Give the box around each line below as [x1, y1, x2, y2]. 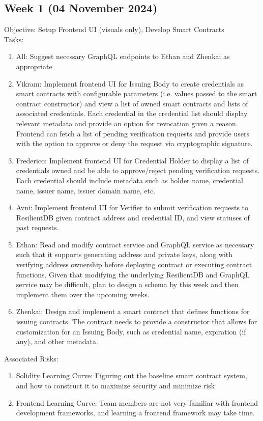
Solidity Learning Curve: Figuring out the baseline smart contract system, [16, 370, 247, 381]
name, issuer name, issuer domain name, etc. [16, 185, 156, 195]
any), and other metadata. [16, 336, 98, 347]
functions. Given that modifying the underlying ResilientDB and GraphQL [16, 269, 250, 279]
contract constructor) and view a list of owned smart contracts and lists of [16, 98, 248, 108]
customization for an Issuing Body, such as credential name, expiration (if [16, 326, 246, 336]
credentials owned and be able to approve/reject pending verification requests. [16, 165, 260, 176]
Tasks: [4, 34, 24, 44]
